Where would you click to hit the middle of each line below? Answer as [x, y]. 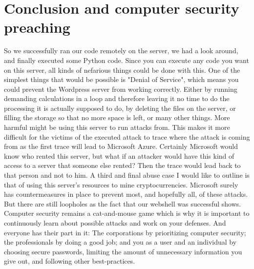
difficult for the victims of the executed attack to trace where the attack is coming [127, 136]
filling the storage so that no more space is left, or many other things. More [117, 117]
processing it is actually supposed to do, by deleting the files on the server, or [120, 108]
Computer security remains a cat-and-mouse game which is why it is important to [127, 213]
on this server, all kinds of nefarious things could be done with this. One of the [122, 70]
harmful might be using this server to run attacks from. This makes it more [117, 127]
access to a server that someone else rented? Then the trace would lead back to [122, 165]
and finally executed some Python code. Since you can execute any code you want [127, 60]
